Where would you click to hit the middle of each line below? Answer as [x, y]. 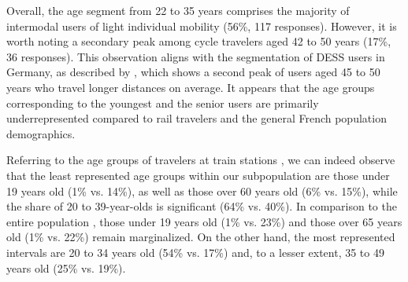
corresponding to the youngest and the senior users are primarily [163, 103]
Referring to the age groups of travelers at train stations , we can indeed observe [201, 160]
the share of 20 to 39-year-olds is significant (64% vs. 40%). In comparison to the [202, 206]
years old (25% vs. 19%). [66, 267]
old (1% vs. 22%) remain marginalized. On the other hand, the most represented [201, 237]
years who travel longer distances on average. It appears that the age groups [191, 87]
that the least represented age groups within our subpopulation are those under [198, 175]
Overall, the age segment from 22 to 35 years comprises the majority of [178, 10]
